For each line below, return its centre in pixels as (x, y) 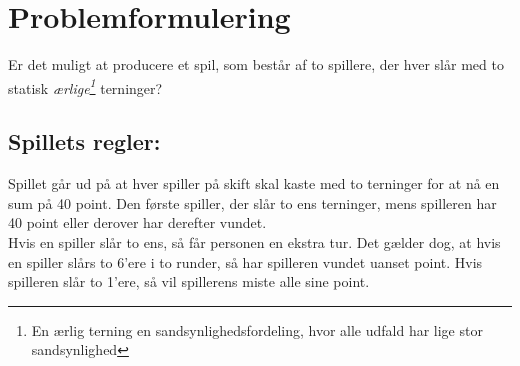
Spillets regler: (84, 141)
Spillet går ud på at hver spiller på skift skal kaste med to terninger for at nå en (254, 183)
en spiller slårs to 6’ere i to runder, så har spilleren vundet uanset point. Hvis (245, 261)
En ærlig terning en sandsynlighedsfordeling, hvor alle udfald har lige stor (257, 329)
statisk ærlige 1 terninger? (85, 86)
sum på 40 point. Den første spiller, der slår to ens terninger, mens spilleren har (252, 202)
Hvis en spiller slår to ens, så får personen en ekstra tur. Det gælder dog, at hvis (254, 241)
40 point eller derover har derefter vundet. (137, 222)
